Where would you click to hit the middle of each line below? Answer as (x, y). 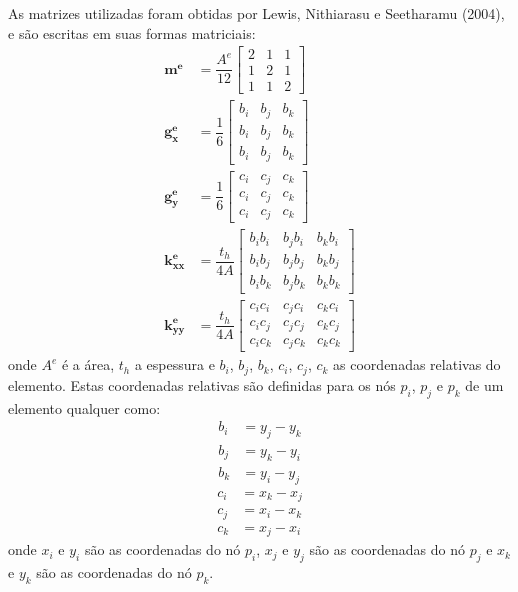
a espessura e (174, 364)
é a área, (88, 364)
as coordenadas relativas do (417, 364)
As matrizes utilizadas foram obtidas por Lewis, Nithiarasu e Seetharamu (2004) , (256, 13)
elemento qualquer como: (84, 407)
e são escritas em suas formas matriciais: (132, 32)
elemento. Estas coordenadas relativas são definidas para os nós (202, 384)
